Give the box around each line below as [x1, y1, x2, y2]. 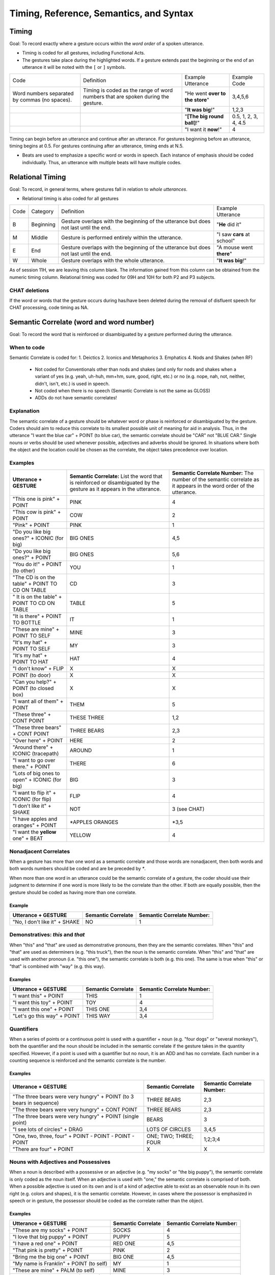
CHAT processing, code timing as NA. [9, 304, 89, 311]
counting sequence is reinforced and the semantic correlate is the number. [9, 1057, 167, 1063]
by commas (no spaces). [12, 96, 72, 103]
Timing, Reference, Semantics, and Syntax [9, 8, 194, 19]
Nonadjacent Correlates [9, 848, 70, 855]
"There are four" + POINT [12, 1145, 74, 1153]
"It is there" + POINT [12, 613, 62, 620]
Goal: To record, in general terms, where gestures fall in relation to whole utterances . [9, 186, 188, 192]
